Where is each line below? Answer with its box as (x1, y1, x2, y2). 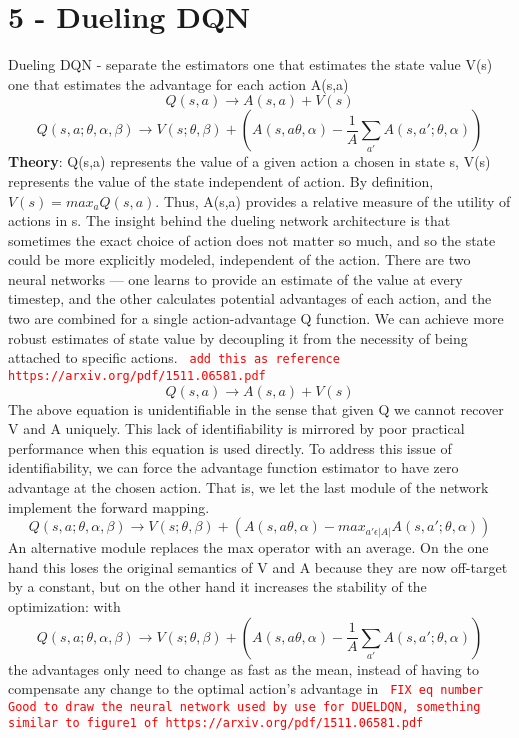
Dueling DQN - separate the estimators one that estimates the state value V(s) (8, 54, 493, 75)
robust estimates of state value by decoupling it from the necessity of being (8, 327, 468, 348)
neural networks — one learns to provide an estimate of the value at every (8, 268, 463, 289)
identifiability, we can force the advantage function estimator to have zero (8, 457, 459, 478)
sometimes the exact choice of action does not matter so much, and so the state (8, 229, 496, 250)
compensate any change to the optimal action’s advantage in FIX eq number (8, 678, 484, 699)
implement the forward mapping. (8, 496, 210, 517)
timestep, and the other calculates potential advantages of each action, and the (8, 288, 492, 309)
